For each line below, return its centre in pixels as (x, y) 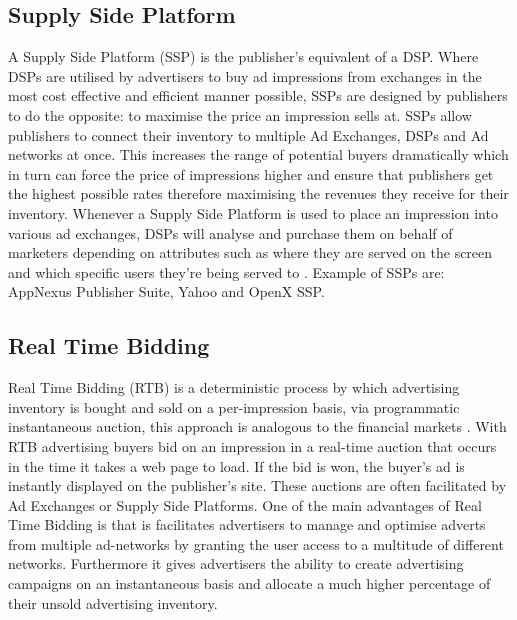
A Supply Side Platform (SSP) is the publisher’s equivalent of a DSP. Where (243, 56)
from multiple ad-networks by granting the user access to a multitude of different (256, 543)
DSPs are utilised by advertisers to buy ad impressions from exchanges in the (245, 75)
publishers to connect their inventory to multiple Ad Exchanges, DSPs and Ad (248, 134)
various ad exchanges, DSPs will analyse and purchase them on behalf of (230, 232)
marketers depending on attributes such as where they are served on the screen (250, 252)
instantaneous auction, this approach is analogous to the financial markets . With (257, 426)
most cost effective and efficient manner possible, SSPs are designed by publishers (258, 95)
